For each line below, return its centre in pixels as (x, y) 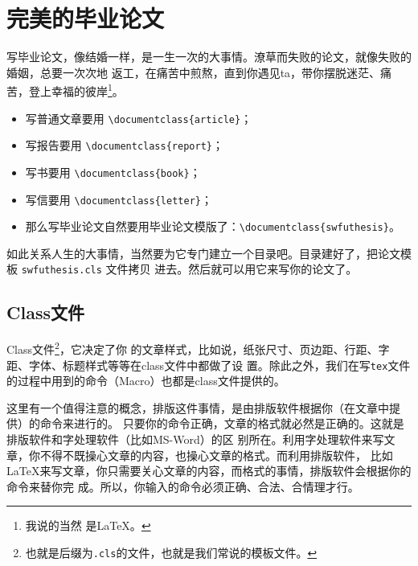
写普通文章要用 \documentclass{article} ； (139, 118)
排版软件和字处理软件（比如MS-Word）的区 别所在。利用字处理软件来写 (195, 439)
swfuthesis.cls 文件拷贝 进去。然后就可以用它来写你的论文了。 (189, 269)
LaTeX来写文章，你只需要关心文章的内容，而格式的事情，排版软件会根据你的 (209, 471)
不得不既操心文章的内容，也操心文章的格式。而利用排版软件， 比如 (216, 455)
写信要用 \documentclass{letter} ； (119, 199)
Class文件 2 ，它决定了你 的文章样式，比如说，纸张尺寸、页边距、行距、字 (198, 348)
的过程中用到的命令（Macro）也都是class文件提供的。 (146, 381)
